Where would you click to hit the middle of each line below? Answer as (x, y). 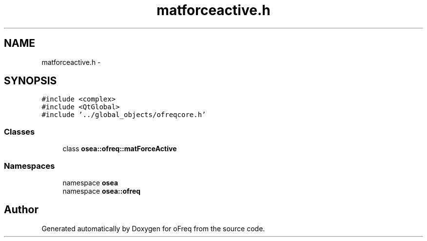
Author (21, 210)
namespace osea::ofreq (102, 191)
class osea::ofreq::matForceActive (120, 149)
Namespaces (29, 166)
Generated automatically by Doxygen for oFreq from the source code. (153, 228)
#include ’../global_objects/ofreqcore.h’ (124, 115)
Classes (19, 131)
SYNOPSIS (30, 81)
